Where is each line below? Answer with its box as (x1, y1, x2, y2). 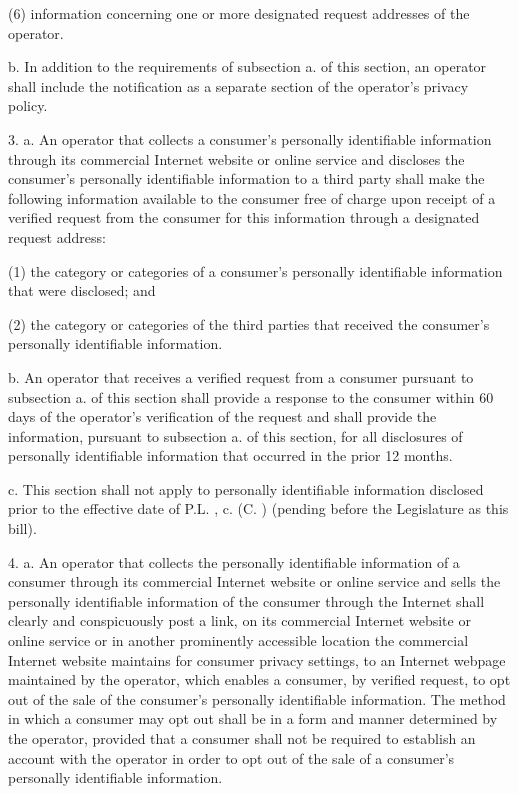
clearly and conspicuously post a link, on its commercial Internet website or (8, 610, 471, 631)
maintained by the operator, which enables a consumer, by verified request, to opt (8, 669, 511, 690)
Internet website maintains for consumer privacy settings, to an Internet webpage (8, 649, 506, 670)
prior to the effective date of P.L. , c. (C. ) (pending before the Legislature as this (8, 498, 509, 519)
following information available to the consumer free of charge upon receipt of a (8, 187, 496, 208)
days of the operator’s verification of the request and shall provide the (8, 406, 437, 427)
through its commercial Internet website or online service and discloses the (8, 148, 465, 169)
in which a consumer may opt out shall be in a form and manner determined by (8, 708, 498, 729)
